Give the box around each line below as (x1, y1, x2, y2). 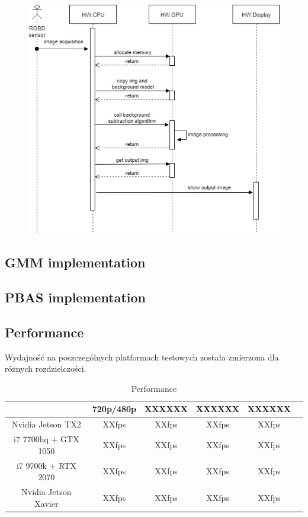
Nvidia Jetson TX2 (12, 418, 81, 430)
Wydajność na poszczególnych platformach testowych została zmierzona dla (5, 350, 279, 363)
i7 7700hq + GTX (14, 433, 79, 445)
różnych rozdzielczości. (5, 362, 86, 375)
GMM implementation (5, 253, 146, 272)
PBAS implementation (5, 288, 146, 306)
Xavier (34, 497, 59, 509)
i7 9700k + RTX (16, 459, 76, 471)
